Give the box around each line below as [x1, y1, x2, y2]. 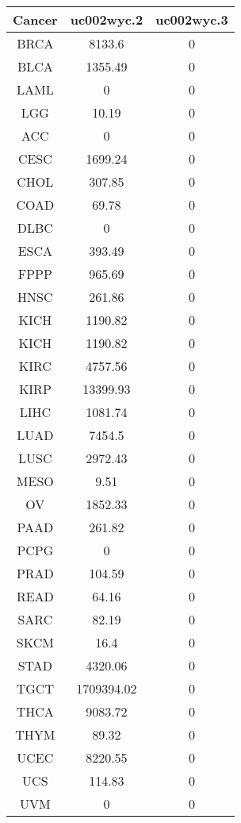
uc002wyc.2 [70, 10, 143, 29]
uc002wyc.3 [155, 10, 228, 29]
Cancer [13, 10, 58, 29]
